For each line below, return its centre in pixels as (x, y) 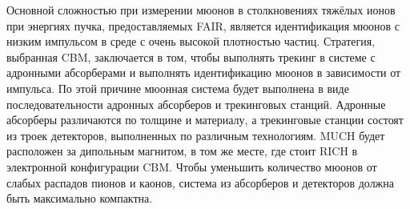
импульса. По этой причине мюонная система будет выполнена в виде (178, 88)
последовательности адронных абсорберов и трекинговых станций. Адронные (196, 104)
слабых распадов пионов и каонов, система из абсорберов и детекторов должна (200, 182)
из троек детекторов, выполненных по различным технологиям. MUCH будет (196, 135)
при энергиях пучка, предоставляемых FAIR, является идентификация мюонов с (203, 25)
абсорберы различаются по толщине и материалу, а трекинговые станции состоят (205, 120)
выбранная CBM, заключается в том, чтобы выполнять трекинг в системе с (191, 56)
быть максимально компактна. (80, 198)
